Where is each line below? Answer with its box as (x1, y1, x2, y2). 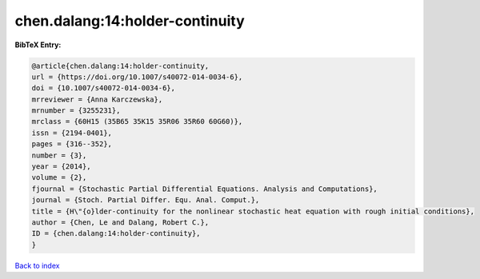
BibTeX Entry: (14, 40, 62, 50)
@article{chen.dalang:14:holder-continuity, (31, 61, 210, 70)
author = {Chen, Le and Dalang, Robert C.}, (31, 218, 210, 227)
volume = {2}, (31, 173, 87, 182)
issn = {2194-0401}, (31, 128, 112, 138)
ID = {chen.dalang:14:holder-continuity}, (31, 229, 201, 238)
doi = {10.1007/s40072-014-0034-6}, (31, 84, 176, 93)
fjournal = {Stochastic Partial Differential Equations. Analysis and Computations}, (31, 184, 378, 193)
